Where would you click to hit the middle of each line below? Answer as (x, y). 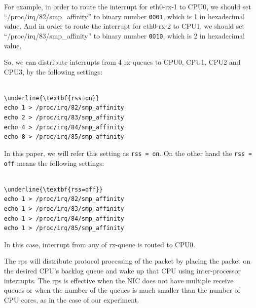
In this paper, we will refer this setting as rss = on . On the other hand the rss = (128, 153)
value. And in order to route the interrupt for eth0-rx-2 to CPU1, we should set (124, 26)
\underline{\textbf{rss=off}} (54, 189)
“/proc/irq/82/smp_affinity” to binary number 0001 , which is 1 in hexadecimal (125, 16)
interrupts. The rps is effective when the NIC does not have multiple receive (119, 280)
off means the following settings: (54, 163)
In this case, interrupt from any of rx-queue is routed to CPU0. (100, 244)
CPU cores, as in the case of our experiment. (72, 299)
